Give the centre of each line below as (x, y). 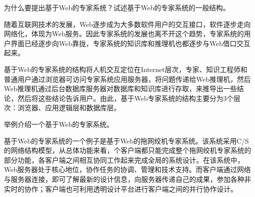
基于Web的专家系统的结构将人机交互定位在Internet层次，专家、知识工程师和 (126, 69)
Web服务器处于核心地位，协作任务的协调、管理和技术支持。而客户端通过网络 (127, 169)
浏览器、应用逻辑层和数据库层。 (69, 108)
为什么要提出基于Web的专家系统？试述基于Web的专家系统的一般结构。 (117, 7)
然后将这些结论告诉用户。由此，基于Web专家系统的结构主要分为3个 (126, 98)
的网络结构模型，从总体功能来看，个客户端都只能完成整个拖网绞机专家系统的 (127, 150)
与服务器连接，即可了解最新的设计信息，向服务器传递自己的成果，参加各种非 (127, 179)
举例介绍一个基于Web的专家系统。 (59, 124)
